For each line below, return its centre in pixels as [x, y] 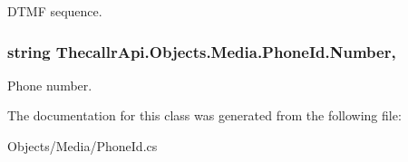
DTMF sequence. [55, 11]
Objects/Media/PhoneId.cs [83, 146]
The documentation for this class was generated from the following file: [204, 115]
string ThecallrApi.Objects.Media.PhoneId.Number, [202, 51]
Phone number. [50, 85]
